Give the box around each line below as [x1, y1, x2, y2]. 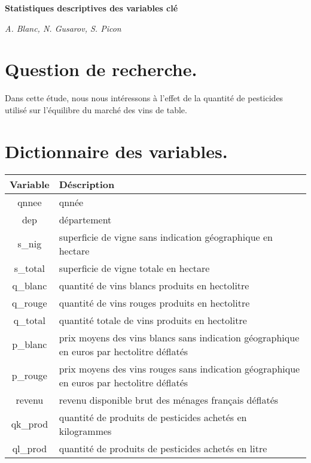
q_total [13, 313, 46, 327]
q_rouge [11, 295, 47, 310]
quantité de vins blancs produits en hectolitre [59, 278, 249, 292]
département [59, 212, 112, 226]
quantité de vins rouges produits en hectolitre [59, 295, 250, 310]
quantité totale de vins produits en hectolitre [59, 313, 247, 327]
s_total [14, 261, 45, 275]
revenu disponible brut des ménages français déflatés [59, 392, 279, 407]
